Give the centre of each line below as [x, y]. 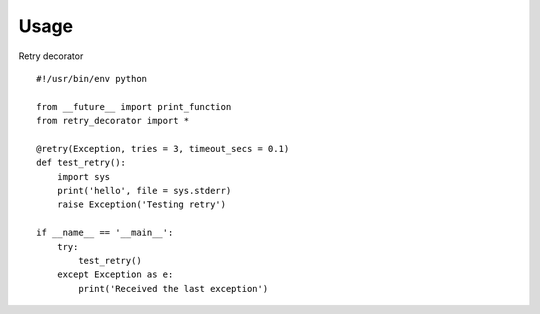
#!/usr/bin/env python [92, 78]
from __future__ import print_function [134, 106]
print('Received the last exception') [173, 288]
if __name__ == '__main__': [105, 233]
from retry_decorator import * [113, 121]
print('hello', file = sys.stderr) [144, 191]
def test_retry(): [81, 163]
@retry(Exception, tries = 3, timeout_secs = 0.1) [163, 148]
